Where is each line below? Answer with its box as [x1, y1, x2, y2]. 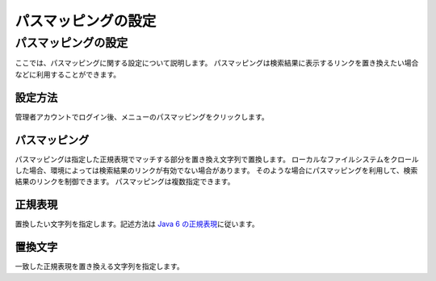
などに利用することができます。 [15, 69, 121, 79]
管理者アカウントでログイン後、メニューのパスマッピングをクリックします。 [15, 111, 270, 121]
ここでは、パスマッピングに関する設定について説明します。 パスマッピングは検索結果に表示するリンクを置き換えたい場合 [15, 58, 419, 68]
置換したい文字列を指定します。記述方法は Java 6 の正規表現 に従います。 [15, 219, 260, 229]
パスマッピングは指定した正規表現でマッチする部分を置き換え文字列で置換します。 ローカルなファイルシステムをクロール [15, 154, 419, 164]
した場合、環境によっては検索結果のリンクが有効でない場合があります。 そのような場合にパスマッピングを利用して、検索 [15, 166, 418, 175]
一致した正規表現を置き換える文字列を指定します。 [15, 262, 185, 271]
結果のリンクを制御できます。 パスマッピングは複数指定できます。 [15, 177, 235, 187]
